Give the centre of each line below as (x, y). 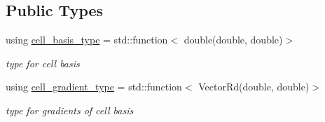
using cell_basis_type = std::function (87, 40)
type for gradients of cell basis (70, 110)
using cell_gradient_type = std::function (94, 87)
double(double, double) (233, 40)
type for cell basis (43, 63)
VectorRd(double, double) (254, 87)
